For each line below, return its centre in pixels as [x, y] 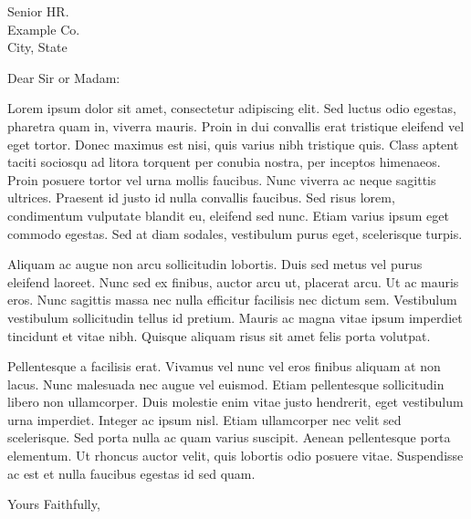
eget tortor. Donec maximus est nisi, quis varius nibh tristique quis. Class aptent [233, 144]
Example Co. [44, 29]
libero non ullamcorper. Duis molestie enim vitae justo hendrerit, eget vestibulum [235, 402]
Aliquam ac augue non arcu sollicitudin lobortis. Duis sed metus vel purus [215, 264]
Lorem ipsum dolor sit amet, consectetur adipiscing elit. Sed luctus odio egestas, [232, 108]
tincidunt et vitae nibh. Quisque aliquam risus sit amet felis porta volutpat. [219, 335]
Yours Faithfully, [54, 504]
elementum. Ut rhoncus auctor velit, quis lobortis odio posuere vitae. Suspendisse [235, 456]
